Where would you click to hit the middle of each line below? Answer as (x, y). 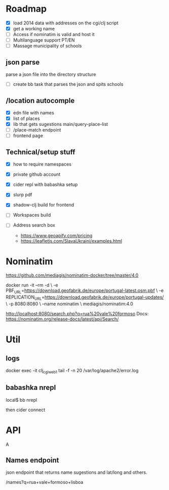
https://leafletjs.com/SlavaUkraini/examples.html (71, 241)
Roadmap (26, 9)
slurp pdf (23, 195)
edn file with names (34, 113)
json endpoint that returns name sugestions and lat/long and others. (77, 472)
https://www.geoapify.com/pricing (56, 235)
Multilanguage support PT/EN (44, 40)
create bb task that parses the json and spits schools (68, 84)
